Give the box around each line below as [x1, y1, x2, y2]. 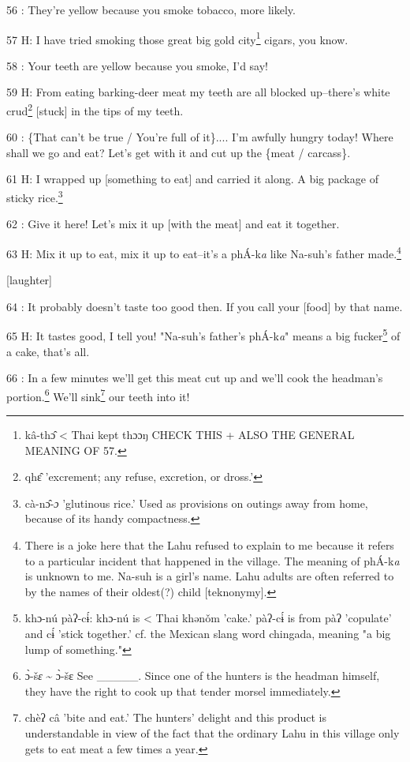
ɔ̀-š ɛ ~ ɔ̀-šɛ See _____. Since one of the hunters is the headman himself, [24, 667, 380, 684]
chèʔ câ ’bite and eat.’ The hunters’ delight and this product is [24, 709, 326, 726]
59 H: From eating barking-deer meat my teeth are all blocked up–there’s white [6, 84, 390, 100]
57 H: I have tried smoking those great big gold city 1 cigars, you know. [6, 28, 348, 47]
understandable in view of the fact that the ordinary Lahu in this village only [24, 724, 400, 741]
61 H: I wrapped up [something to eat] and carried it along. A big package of [6, 171, 378, 187]
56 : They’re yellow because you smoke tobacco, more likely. [6, 2, 296, 17]
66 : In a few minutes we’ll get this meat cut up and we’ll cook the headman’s [6, 370, 383, 386]
